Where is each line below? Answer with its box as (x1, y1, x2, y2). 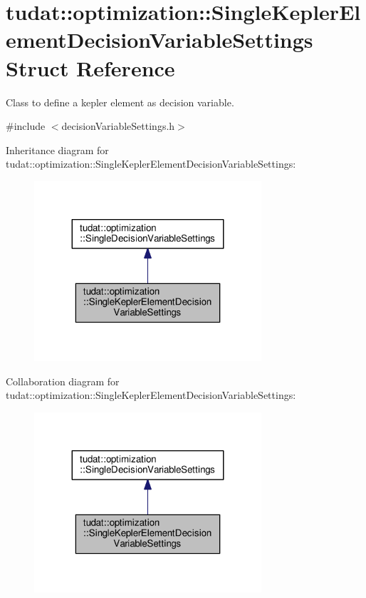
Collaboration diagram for (6, 373, 120, 388)
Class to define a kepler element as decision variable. (6, 94, 234, 109)
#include (6, 118, 46, 133)
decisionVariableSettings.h (61, 118, 175, 133)
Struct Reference (6, 53, 175, 82)
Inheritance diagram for (6, 142, 109, 157)
